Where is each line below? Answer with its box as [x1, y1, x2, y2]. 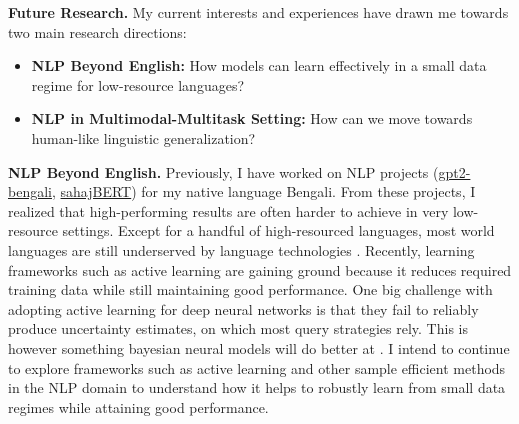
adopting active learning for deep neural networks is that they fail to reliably [8, 298, 479, 319]
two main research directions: [8, 21, 187, 42]
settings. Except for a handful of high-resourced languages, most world [62, 220, 495, 241]
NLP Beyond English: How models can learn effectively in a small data [31, 55, 487, 76]
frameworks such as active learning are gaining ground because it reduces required [8, 259, 512, 280]
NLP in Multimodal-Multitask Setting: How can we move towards [31, 108, 473, 129]
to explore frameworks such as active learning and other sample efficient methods [8, 357, 506, 378]
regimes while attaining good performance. [8, 396, 269, 417]
